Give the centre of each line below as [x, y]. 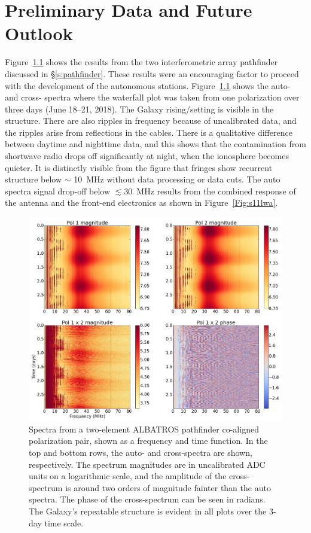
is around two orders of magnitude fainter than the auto [168, 487]
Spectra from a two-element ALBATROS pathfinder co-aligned [144, 429]
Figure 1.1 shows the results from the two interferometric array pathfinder [141, 62]
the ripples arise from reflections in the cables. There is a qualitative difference [149, 132]
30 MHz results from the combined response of [210, 191]
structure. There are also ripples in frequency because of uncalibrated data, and [151, 121]
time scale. [64, 523]
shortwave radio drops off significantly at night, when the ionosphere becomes [147, 156]
